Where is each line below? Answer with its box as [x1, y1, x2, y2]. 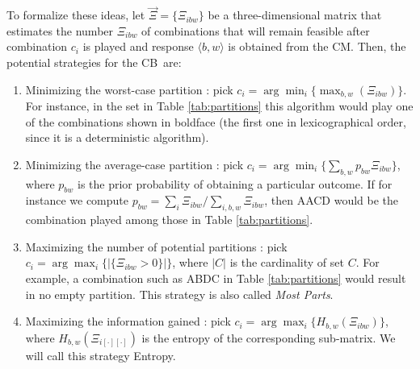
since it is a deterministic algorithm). [25, 129, 209, 146]
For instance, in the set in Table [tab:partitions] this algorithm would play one [25, 97, 414, 114]
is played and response [82, 38, 194, 55]
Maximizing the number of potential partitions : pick [25, 238, 288, 255]
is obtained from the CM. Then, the [228, 38, 406, 55]
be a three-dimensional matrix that [208, 6, 382, 23]
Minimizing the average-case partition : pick [25, 155, 244, 172]
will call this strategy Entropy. [25, 346, 176, 363]
